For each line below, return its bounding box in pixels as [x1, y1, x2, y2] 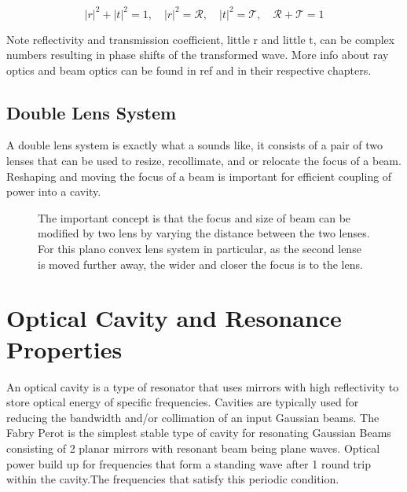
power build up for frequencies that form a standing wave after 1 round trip [6, 455, 372, 472]
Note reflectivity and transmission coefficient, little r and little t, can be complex [6, 31, 395, 47]
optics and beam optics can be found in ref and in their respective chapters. [6, 61, 372, 78]
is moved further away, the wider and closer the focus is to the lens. [38, 255, 363, 272]
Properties [6, 332, 123, 365]
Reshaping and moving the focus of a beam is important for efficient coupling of [6, 167, 392, 184]
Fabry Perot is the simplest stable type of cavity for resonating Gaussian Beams [6, 424, 391, 441]
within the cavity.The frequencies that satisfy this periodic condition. [6, 471, 339, 487]
